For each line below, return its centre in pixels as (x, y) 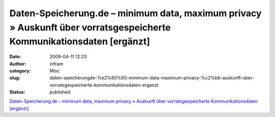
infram (57, 64)
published (60, 92)
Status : (17, 92)
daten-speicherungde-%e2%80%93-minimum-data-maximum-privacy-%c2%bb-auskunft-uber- (152, 78)
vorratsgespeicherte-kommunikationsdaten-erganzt (104, 85)
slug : (15, 78)
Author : (18, 64)
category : (20, 70)
